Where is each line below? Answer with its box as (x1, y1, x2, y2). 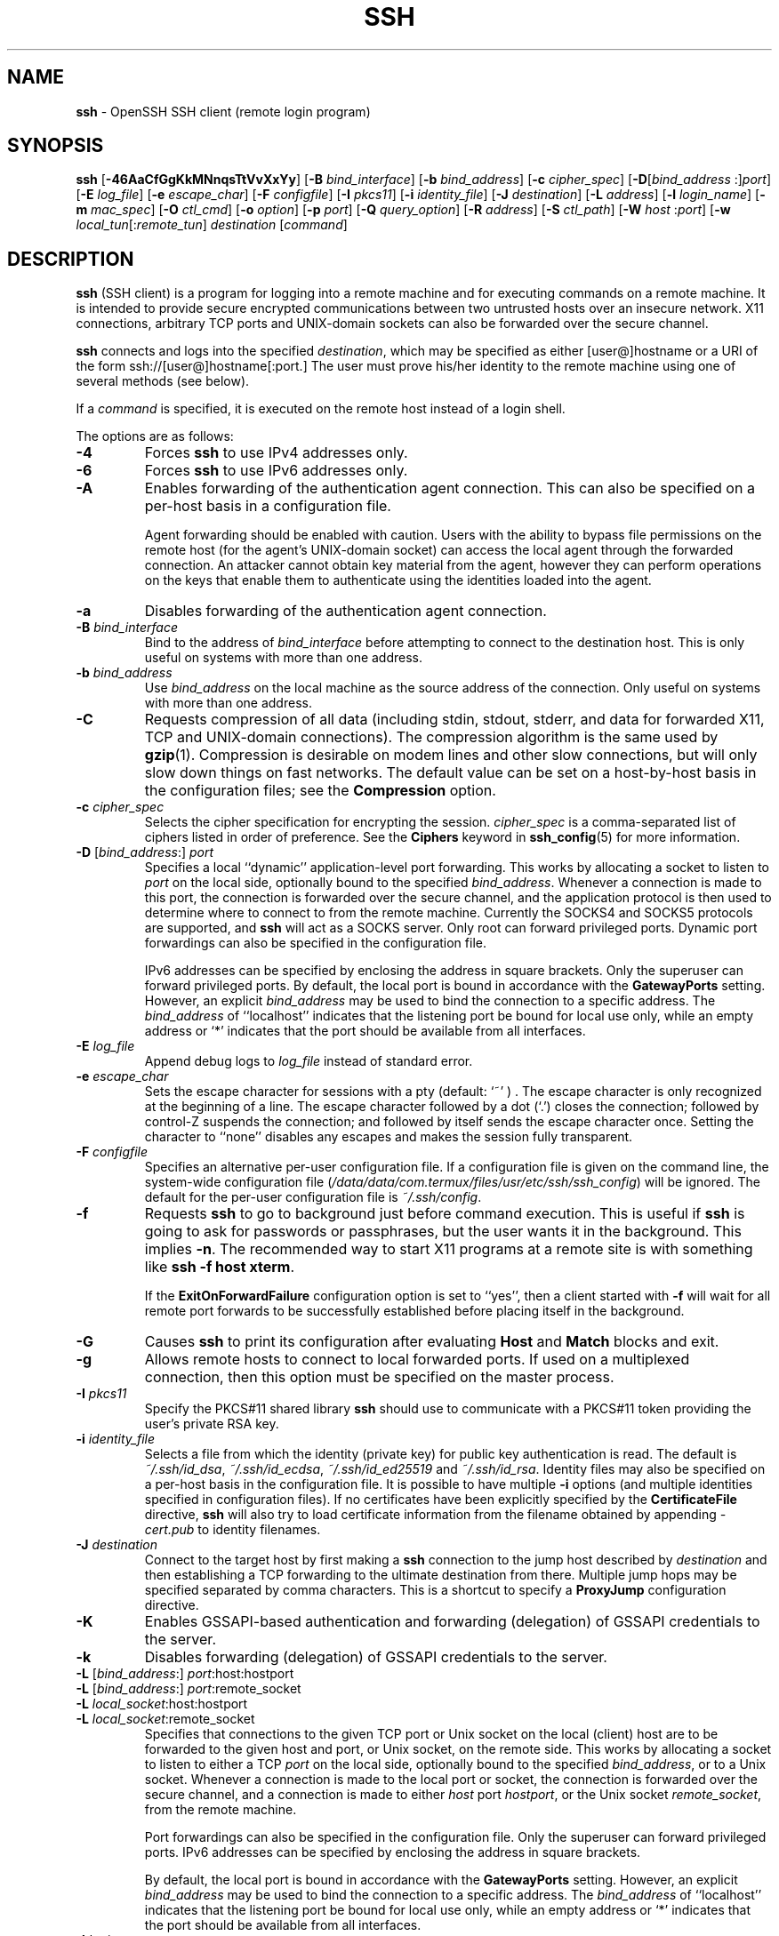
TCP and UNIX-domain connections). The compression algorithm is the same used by (144, 728, 719, 747)
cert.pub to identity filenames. (144, 1522, 321, 1538)
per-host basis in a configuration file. (144, 497, 391, 516)
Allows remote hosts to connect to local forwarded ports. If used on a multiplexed (144, 1350, 690, 1369)
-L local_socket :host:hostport (76, 1696, 248, 1712)
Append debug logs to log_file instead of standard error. (144, 1053, 473, 1069)
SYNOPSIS (7, 134, 104, 157)
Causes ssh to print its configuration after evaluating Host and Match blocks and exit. (144, 1332, 719, 1351)
